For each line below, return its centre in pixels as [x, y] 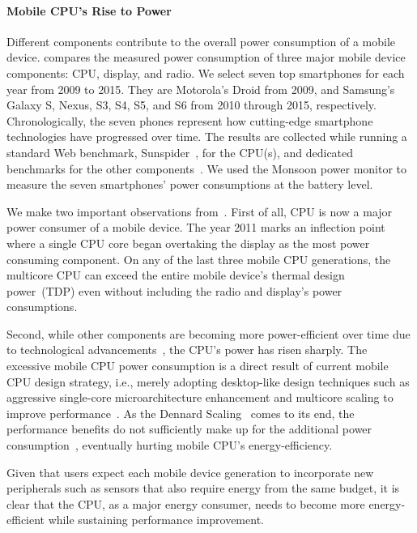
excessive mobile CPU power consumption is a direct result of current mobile [198, 366]
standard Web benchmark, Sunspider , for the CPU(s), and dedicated [180, 152]
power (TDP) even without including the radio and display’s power [174, 290]
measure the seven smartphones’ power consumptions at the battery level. [190, 184]
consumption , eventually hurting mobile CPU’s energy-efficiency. [170, 445]
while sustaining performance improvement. [156, 520]
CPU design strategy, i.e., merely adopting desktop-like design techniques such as [208, 381]
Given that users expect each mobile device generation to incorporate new [190, 472]
